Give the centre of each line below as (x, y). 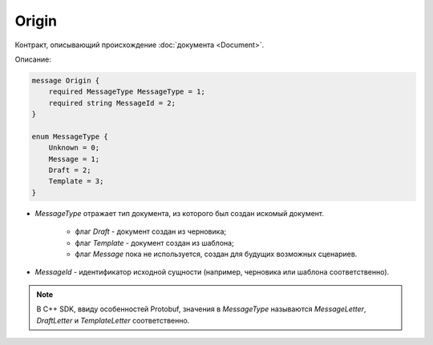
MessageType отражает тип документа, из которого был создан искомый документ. (180, 213)
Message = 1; (74, 159)
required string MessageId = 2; (112, 103)
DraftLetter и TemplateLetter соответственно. (113, 320)
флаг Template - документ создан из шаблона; (154, 243)
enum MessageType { (70, 136)
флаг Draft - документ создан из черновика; (151, 231)
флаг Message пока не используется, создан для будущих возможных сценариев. (216, 254)
